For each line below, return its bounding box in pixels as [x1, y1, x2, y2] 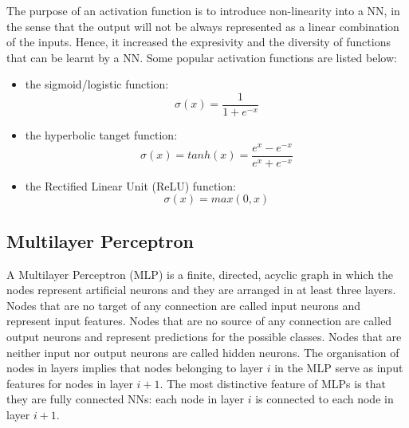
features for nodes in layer [6, 375, 133, 391]
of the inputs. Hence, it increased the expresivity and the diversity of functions [6, 33, 391, 50]
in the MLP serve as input [274, 359, 403, 376]
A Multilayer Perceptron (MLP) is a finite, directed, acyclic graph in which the [6, 265, 394, 282]
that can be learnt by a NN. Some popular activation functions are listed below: [6, 49, 397, 65]
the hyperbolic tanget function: [25, 127, 178, 143]
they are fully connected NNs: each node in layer [6, 391, 245, 407]
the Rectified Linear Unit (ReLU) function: [25, 177, 236, 194]
